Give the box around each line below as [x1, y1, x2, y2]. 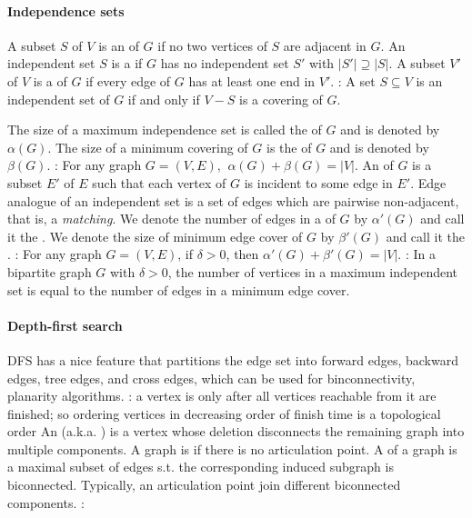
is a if [111, 54, 143, 73]
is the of [266, 137, 312, 156]
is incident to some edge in [244, 173, 393, 192]
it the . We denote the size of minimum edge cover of [7, 226, 303, 245]
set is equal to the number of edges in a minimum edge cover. [7, 280, 350, 299]
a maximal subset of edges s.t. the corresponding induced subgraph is [7, 457, 394, 476]
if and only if [127, 89, 200, 108]
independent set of [7, 89, 110, 108]
